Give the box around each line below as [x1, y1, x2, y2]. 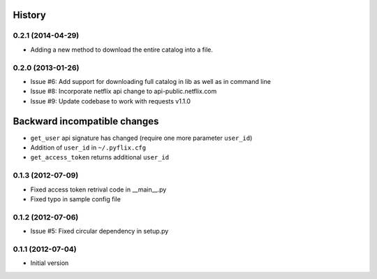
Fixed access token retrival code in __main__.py [30, 185, 167, 194]
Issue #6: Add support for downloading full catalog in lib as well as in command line [30, 77, 272, 85]
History [13, 9, 47, 21]
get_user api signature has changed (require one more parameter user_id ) [30, 134, 253, 142]
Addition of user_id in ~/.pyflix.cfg [30, 143, 147, 152]
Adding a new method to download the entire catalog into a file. [30, 45, 213, 54]
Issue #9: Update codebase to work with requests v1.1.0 [30, 96, 191, 105]
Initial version [30, 259, 69, 267]
